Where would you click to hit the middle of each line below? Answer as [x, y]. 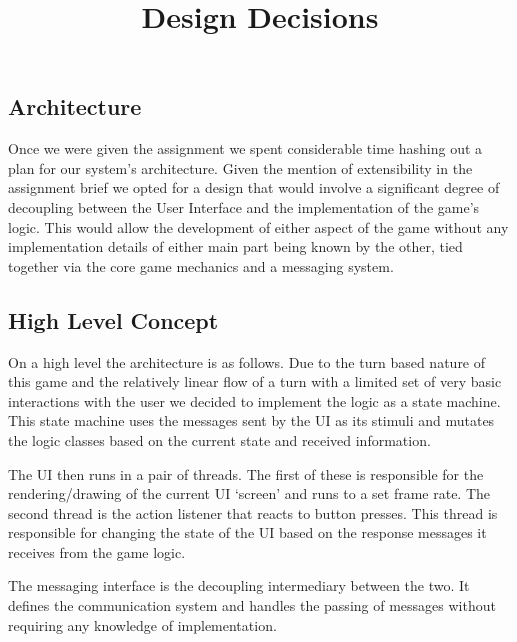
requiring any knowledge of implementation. [142, 624]
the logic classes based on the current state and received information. [219, 439]
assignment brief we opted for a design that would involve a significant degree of [254, 187]
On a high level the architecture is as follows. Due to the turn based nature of [247, 361]
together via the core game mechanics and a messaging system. [201, 265]
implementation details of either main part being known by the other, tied [235, 246]
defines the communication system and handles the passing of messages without [252, 605]
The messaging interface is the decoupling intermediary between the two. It [239, 585]
